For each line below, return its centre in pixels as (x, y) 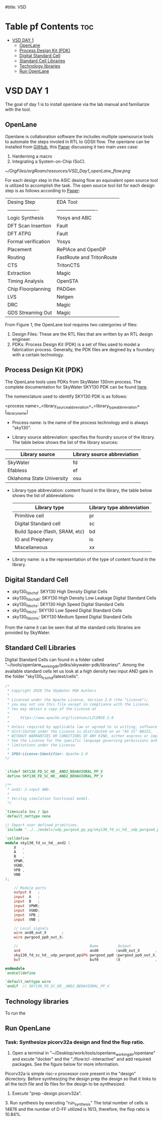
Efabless (17, 470)
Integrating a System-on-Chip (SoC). (49, 161)
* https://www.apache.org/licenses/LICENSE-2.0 (60, 718)
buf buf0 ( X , (86, 960)
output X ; (27, 892)
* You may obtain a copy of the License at (52, 709)
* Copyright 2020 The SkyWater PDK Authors (52, 691)
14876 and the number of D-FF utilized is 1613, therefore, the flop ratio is (77, 1109)
